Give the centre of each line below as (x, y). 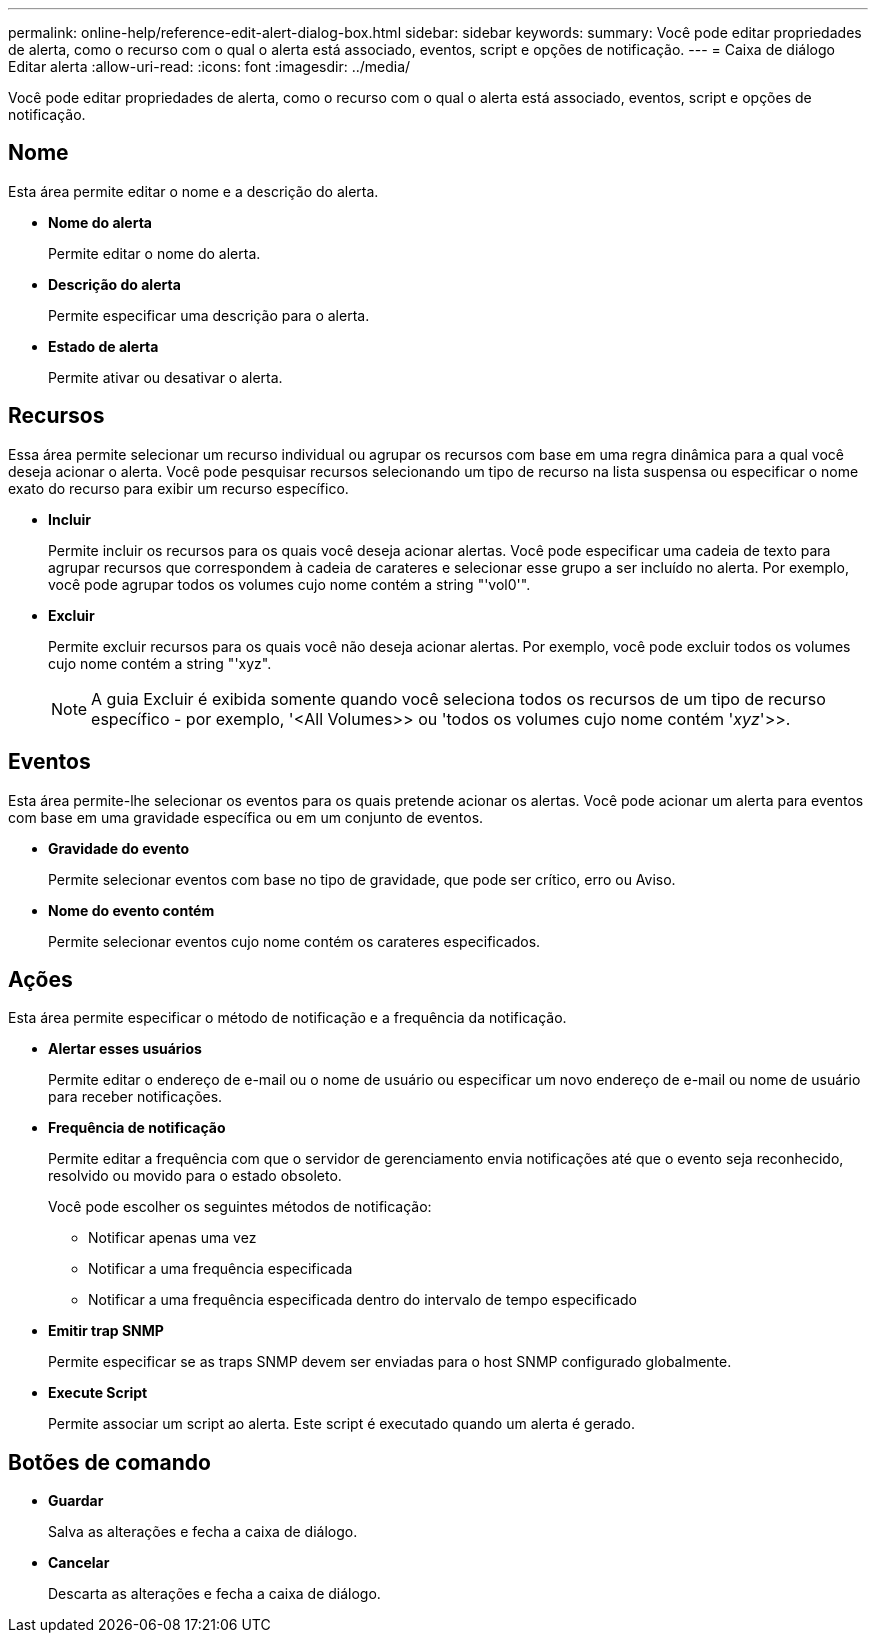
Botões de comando (109, 1462)
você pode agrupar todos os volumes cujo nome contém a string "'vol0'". (289, 584)
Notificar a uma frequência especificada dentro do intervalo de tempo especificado (362, 1300)
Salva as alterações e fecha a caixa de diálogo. (203, 1532)
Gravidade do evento (119, 848)
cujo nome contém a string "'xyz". (160, 663)
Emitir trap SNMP (106, 1331)
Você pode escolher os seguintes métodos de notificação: (240, 1207)
